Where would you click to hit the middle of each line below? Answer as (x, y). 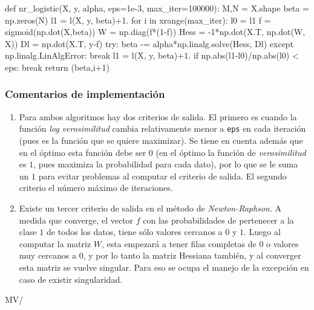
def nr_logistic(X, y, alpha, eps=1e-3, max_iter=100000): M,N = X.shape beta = (157, 8)
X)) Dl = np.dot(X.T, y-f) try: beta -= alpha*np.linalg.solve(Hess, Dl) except (149, 43)
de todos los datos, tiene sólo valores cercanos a (134, 232)
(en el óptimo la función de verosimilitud (231, 152)
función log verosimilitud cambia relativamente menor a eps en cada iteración (162, 128)
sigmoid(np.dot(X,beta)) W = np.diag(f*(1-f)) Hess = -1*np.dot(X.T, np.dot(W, (155, 32)
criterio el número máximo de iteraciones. (96, 188)
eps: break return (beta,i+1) (57, 67)
